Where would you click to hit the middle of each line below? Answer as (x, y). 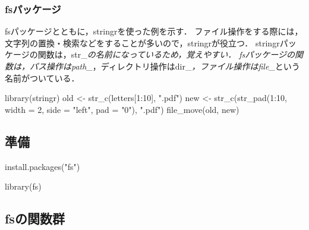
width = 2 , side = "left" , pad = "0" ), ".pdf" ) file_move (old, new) (122, 109)
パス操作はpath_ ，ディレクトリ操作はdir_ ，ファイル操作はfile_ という (165, 66)
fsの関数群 (35, 218)
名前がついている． (42, 78)
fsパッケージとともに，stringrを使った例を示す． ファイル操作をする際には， (154, 31)
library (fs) (23, 186)
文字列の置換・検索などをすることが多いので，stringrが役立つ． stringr (142, 42)
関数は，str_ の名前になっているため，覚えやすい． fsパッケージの (166, 54)
